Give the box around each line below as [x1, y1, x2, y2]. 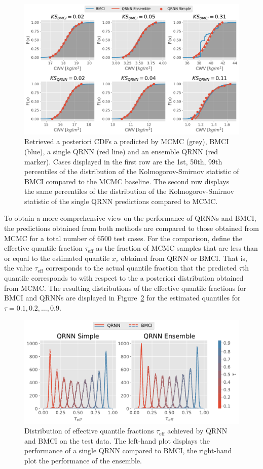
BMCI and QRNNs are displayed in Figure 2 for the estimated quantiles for [4, 292, 241, 303]
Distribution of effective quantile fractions [24, 425, 154, 436]
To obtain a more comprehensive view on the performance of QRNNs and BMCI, [4, 213, 256, 223]
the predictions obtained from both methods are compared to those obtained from [4, 223, 259, 233]
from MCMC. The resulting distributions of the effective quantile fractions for [4, 282, 246, 293]
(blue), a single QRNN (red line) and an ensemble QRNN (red [24, 146, 218, 156]
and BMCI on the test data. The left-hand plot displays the [24, 435, 210, 446]
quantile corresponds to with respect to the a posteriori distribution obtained [4, 273, 244, 283]
